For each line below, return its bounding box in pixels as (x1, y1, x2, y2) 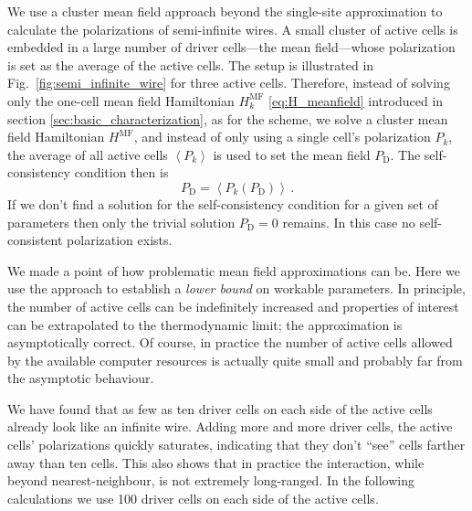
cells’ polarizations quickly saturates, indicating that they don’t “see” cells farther (7, 435, 466, 454)
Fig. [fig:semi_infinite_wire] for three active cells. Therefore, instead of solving (7, 73, 450, 92)
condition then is (74, 163, 169, 182)
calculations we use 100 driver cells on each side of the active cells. (7, 488, 379, 507)
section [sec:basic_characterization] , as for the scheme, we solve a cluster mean (7, 109, 448, 128)
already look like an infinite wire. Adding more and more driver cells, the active (7, 417, 453, 436)
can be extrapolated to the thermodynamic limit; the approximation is (7, 314, 403, 334)
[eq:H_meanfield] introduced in (268, 90, 444, 110)
